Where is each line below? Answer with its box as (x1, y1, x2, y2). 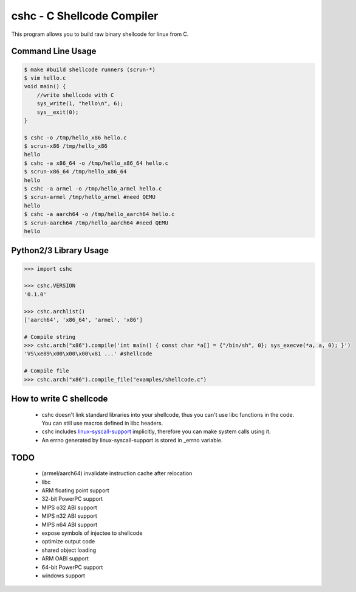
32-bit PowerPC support (41, 495, 103, 503)
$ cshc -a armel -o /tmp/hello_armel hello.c (24, 186, 162, 192)
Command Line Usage (11, 46, 97, 57)
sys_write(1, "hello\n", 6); (36, 100, 124, 107)
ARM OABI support (41, 555, 89, 562)
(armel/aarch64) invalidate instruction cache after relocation (41, 470, 193, 477)
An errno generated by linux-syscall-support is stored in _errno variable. (41, 436, 223, 444)
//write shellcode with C (36, 91, 114, 99)
